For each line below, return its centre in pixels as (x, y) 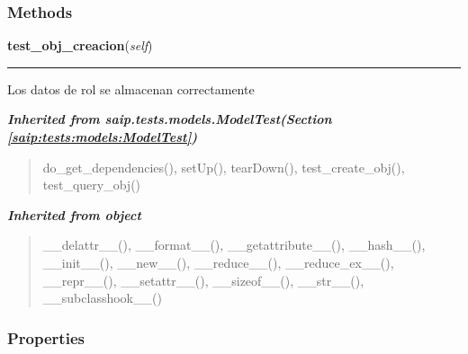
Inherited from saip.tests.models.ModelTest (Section (170, 119)
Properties (46, 337)
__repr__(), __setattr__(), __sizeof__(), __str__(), (203, 280)
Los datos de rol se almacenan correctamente (131, 88)
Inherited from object (74, 214)
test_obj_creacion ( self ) (80, 45)
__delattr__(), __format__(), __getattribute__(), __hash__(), (234, 245)
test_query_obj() (92, 185)
